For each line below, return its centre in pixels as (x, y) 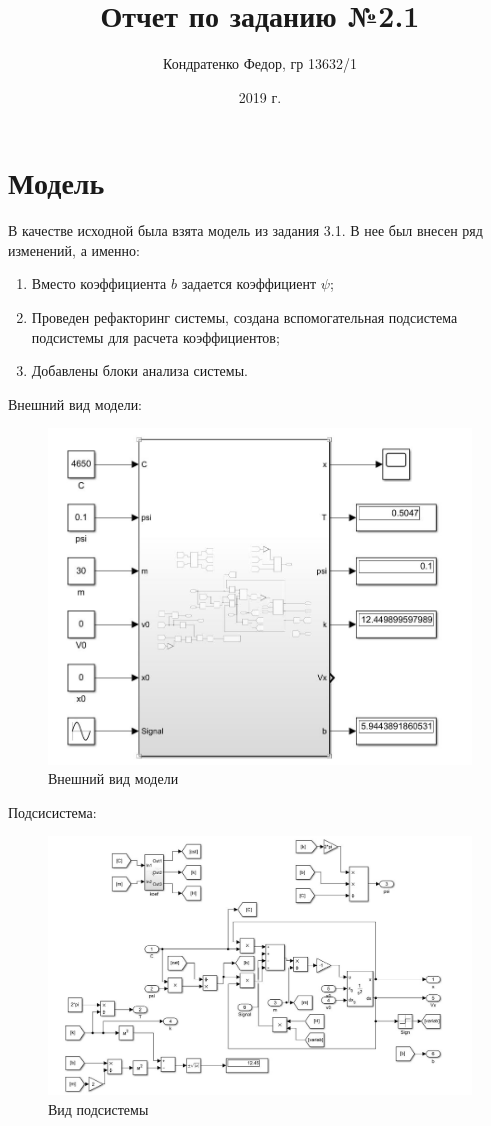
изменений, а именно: (74, 249)
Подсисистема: (52, 811)
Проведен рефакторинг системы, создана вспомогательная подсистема (244, 317)
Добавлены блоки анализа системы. (139, 370)
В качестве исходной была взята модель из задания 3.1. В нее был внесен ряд (245, 230)
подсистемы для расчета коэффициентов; (155, 336)
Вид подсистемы (98, 1108)
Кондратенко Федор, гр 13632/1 (260, 63)
